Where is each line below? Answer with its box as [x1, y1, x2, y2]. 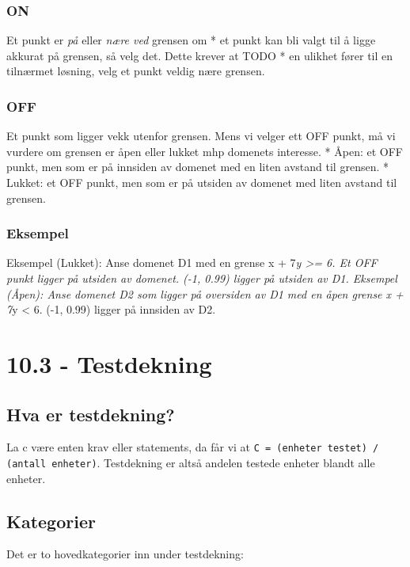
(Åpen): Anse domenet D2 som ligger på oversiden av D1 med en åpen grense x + [6, 285, 404, 302]
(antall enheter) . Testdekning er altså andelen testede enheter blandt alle [6, 455, 375, 471]
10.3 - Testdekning [6, 347, 212, 379]
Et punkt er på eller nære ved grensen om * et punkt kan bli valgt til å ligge [6, 32, 376, 48]
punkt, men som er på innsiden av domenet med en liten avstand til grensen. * [6, 158, 389, 175]
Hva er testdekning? [6, 401, 175, 426]
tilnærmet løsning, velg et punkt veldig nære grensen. [6, 63, 265, 79]
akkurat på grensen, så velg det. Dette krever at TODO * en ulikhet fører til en [6, 47, 393, 63]
